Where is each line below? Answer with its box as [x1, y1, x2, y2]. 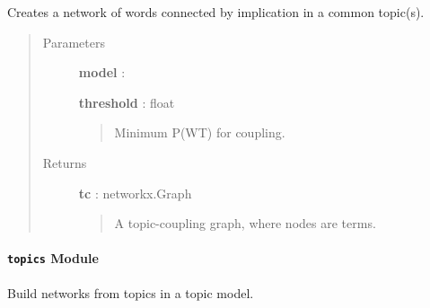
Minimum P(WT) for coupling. [114, 123, 285, 142]
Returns [42, 153, 87, 172]
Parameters [42, 32, 105, 51]
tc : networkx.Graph [78, 183, 192, 202]
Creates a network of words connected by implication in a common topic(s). [7, 3, 425, 21]
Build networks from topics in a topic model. [7, 283, 254, 302]
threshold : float [78, 92, 175, 111]
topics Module [7, 249, 99, 268]
